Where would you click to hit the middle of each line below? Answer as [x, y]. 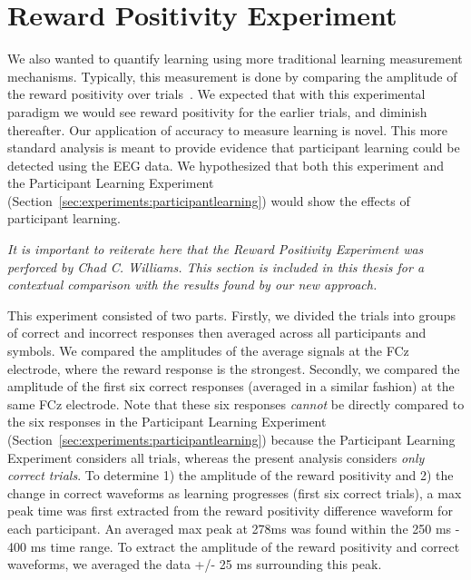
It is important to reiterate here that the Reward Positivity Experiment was [216, 249]
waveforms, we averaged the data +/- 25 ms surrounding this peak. [195, 564]
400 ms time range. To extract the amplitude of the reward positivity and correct [234, 546]
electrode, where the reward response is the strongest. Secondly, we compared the [234, 368]
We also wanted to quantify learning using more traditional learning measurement [235, 59]
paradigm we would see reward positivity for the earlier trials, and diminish [217, 111]
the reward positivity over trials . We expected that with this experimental [216, 94]
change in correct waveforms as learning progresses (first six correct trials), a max [235, 492]
